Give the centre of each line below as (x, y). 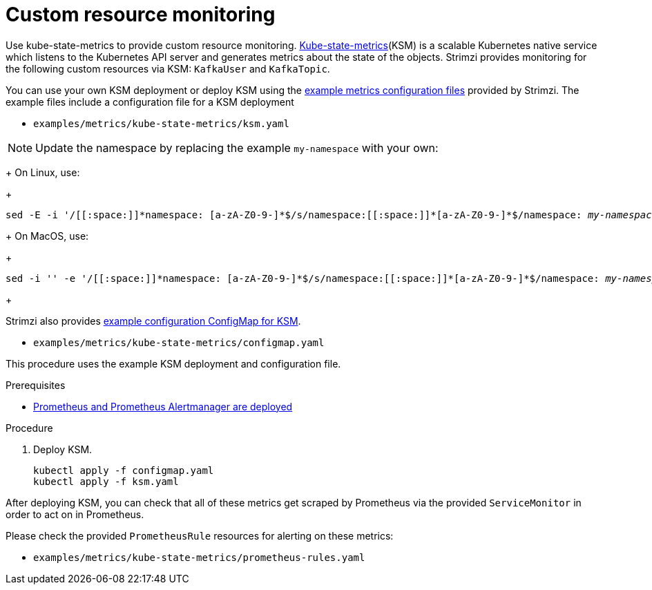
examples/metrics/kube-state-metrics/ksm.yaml (161, 123)
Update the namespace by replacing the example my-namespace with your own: (237, 147)
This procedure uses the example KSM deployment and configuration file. (173, 363)
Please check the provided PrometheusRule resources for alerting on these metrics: (200, 535)
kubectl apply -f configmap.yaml (124, 470)
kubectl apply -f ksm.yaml (106, 481)
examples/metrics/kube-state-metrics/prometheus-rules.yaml (199, 557)
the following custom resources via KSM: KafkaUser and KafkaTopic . (168, 68)
